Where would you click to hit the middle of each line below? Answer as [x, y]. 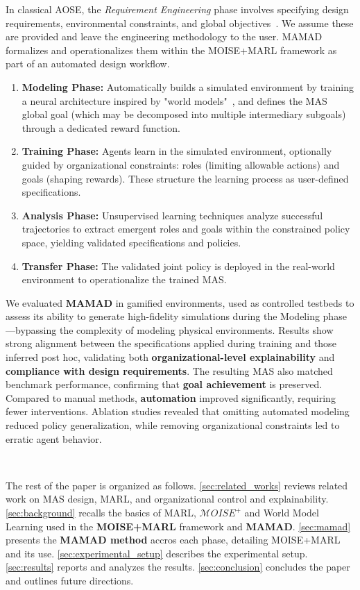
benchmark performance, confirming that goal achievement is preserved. [164, 384]
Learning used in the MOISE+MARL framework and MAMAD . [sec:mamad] [178, 526]
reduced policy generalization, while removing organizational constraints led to [173, 425]
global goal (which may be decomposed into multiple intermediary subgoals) [184, 114]
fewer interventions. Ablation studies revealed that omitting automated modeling [178, 411]
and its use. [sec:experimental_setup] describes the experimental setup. [157, 553]
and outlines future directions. [70, 580]
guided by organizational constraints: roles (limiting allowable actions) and [181, 164]
